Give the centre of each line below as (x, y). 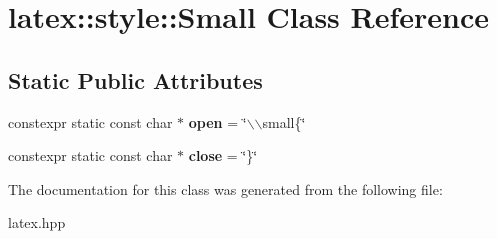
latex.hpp (37, 222)
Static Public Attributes (135, 79)
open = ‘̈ (217, 121)
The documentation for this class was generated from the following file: (225, 188)
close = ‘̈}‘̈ (223, 155)
